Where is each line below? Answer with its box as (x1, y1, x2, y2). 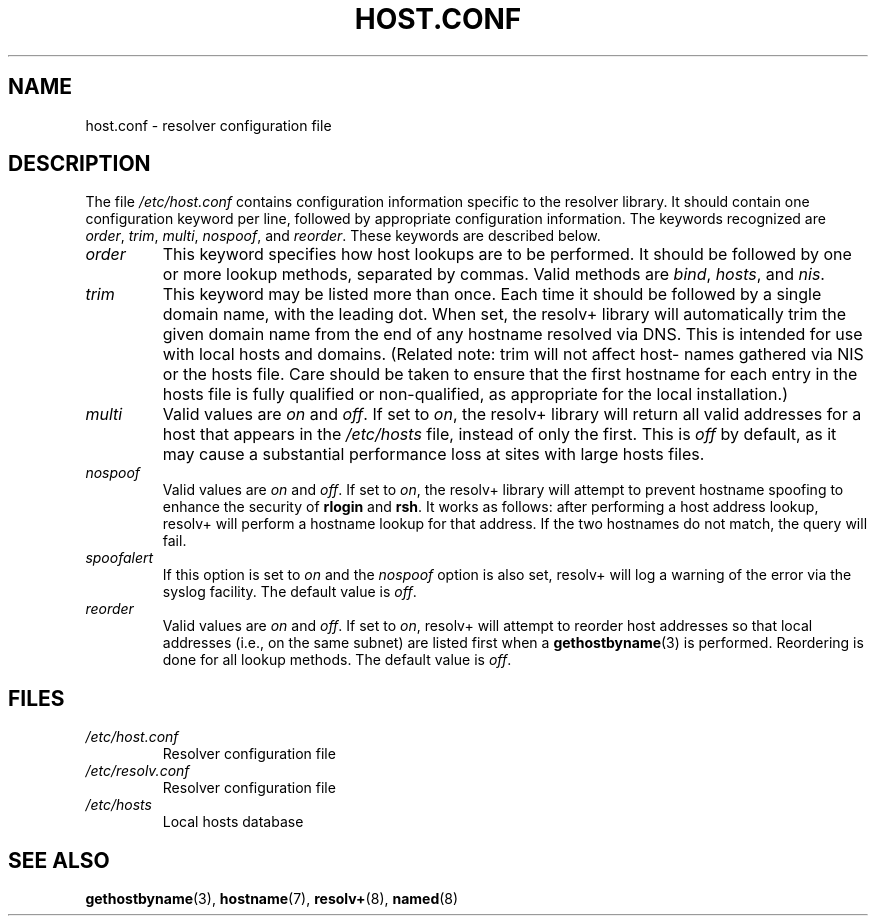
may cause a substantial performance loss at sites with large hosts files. (162, 444, 705, 465)
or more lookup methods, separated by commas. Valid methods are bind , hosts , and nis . (162, 264, 825, 285)
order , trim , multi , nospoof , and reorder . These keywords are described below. (85, 227, 601, 245)
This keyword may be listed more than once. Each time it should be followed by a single (162, 284, 822, 305)
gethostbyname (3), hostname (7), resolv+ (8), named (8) (85, 890, 459, 908)
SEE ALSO (8, 847, 110, 873)
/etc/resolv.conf (85, 762, 190, 780)
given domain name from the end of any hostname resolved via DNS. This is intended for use (162, 324, 863, 345)
